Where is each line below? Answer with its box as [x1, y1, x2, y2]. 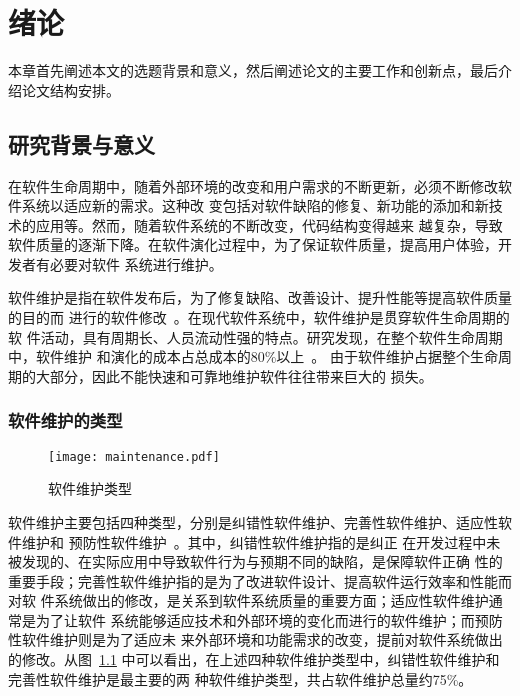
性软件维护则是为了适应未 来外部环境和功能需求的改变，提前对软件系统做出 [8, 629, 503, 650]
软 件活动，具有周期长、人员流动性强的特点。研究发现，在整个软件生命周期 [8, 326, 503, 347]
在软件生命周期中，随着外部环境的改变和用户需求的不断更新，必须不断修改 [8, 175, 498, 196]
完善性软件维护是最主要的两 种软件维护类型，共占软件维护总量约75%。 [8, 668, 473, 689]
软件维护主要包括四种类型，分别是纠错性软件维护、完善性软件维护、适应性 [8, 511, 498, 532]
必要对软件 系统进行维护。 [49, 253, 223, 274]
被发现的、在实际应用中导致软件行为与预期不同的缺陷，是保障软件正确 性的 [8, 551, 503, 572]
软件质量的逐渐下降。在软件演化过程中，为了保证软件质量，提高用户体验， [8, 234, 498, 255]
